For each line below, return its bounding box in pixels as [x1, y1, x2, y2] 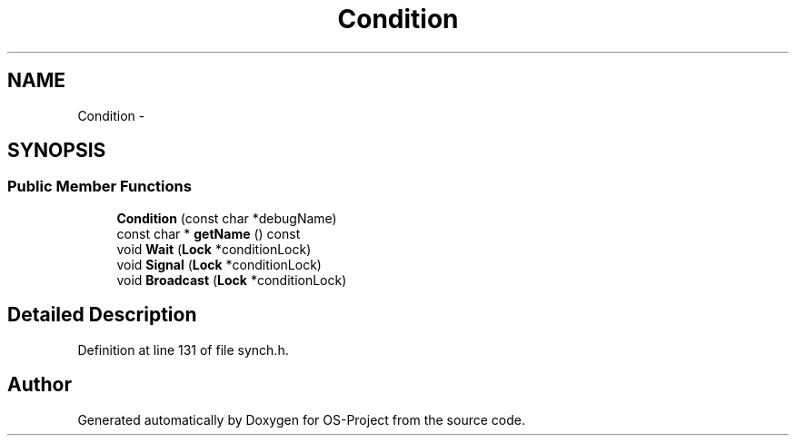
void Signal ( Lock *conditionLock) [116, 256, 322, 272]
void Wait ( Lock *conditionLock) [116, 241, 312, 257]
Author [7, 373, 72, 397]
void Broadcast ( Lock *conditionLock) [116, 271, 347, 288]
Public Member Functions [7, 177, 192, 196]
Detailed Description [7, 303, 197, 327]
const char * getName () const [116, 225, 301, 241]
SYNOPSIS [7, 139, 106, 162]
